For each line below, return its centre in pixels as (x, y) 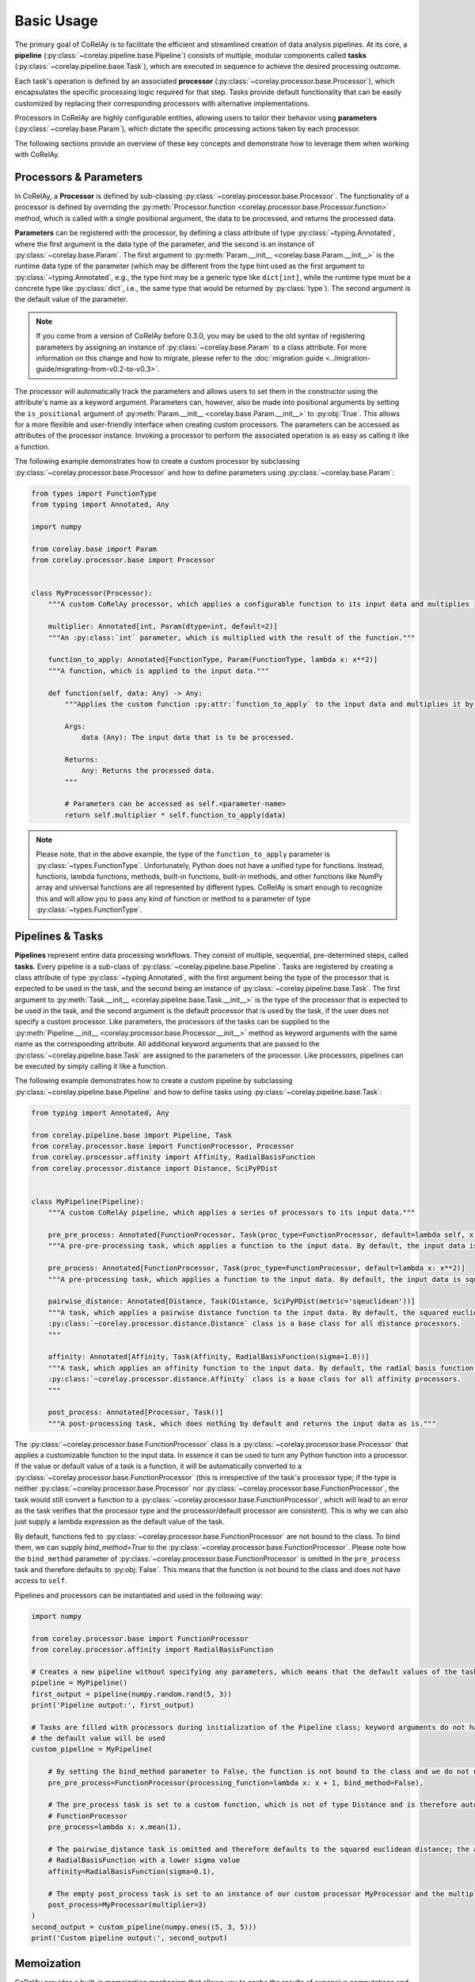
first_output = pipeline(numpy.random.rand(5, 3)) (132, 1694)
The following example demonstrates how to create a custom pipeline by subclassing (154, 1081)
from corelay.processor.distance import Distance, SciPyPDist (154, 1168)
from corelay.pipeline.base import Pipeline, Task (132, 1135)
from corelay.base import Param (94, 549)
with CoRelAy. (37, 155)
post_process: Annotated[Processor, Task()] (136, 1412)
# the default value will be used (98, 1739)
